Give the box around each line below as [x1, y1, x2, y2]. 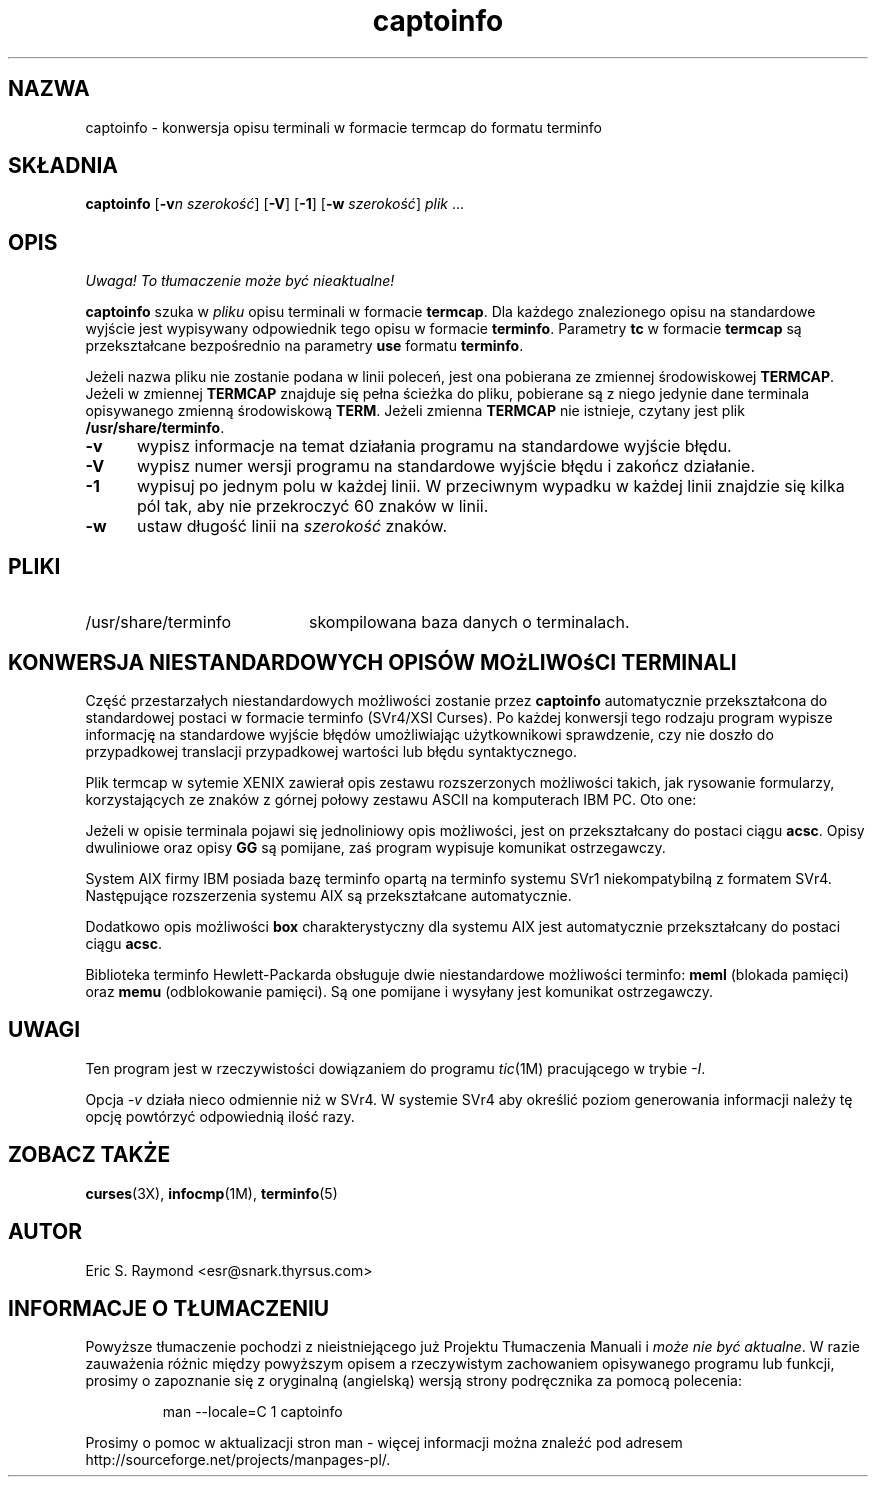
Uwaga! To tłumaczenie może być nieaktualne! [85, 272, 395, 290]
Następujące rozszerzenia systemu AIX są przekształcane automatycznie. [85, 886, 572, 904]
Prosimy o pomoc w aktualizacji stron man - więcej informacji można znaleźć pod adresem [85, 1434, 683, 1452]
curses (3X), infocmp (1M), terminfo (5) [85, 1184, 338, 1202]
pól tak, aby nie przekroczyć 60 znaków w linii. [136, 496, 489, 517]
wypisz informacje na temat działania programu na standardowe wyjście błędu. [136, 436, 732, 457]
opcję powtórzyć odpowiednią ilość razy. [85, 1107, 355, 1125]
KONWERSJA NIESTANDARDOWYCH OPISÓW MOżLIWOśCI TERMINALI [8, 649, 737, 675]
